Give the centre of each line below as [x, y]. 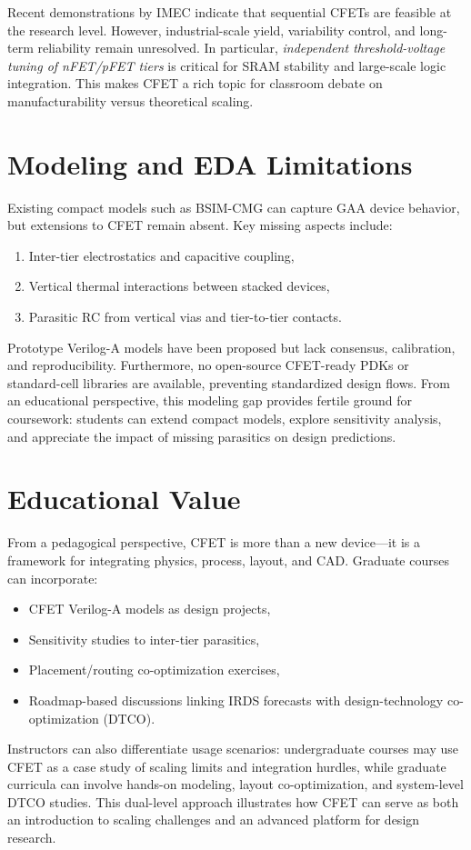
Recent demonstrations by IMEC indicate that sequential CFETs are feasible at [230, 12]
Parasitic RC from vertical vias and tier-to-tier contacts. [185, 317]
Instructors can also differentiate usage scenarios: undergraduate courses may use [233, 749]
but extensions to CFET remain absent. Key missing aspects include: [200, 225]
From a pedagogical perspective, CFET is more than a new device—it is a [214, 542]
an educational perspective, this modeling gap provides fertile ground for [210, 400]
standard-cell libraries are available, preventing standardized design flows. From [229, 382]
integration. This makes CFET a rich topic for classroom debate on [195, 83]
